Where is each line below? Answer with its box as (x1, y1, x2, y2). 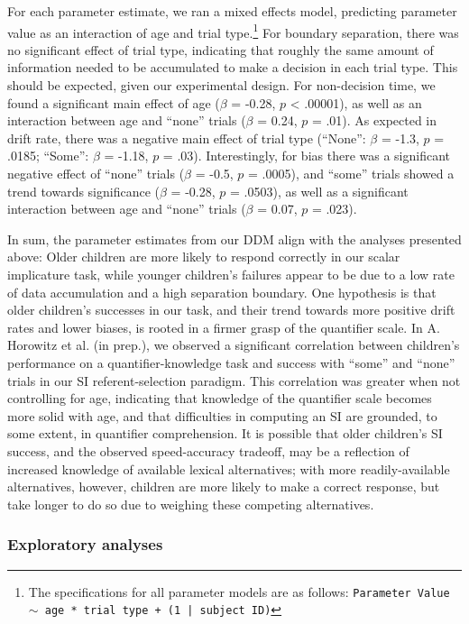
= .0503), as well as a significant (229, 181, 409, 200)
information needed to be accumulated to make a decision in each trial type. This (7, 58, 458, 77)
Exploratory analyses (7, 533, 163, 555)
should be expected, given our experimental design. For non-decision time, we (7, 76, 436, 95)
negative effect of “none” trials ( (7, 164, 185, 182)
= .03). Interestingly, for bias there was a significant (162, 146, 451, 165)
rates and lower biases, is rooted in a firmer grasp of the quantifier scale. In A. (7, 317, 440, 336)
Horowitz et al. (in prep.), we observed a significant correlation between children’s (7, 335, 460, 354)
